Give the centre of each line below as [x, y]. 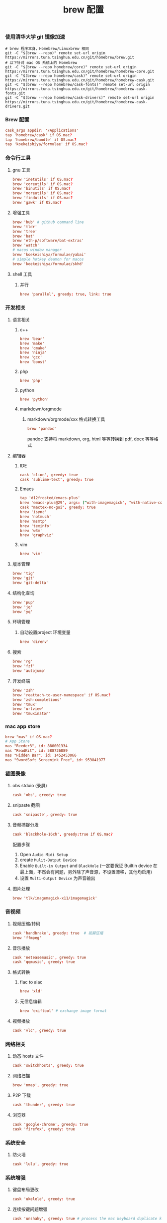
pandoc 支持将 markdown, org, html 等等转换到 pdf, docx [85, 439]
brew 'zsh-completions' [37, 700]
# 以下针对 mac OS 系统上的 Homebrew [41, 62]
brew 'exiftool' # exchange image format [63, 1011]
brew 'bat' [24, 236]
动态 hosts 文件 [28, 1056]
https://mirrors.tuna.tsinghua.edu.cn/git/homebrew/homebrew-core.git [80, 71]
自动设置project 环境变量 [45, 632]
